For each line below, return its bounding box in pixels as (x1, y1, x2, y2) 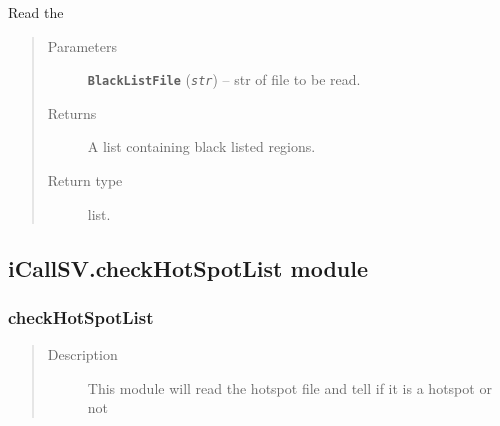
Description (47, 344, 118, 365)
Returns (47, 102, 97, 123)
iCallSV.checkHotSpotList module (8, 252, 369, 283)
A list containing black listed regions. (87, 136, 316, 157)
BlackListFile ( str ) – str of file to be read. (87, 69, 361, 90)
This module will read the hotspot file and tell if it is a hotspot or (87, 377, 492, 398)
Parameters (47, 35, 117, 56)
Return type (47, 170, 123, 191)
